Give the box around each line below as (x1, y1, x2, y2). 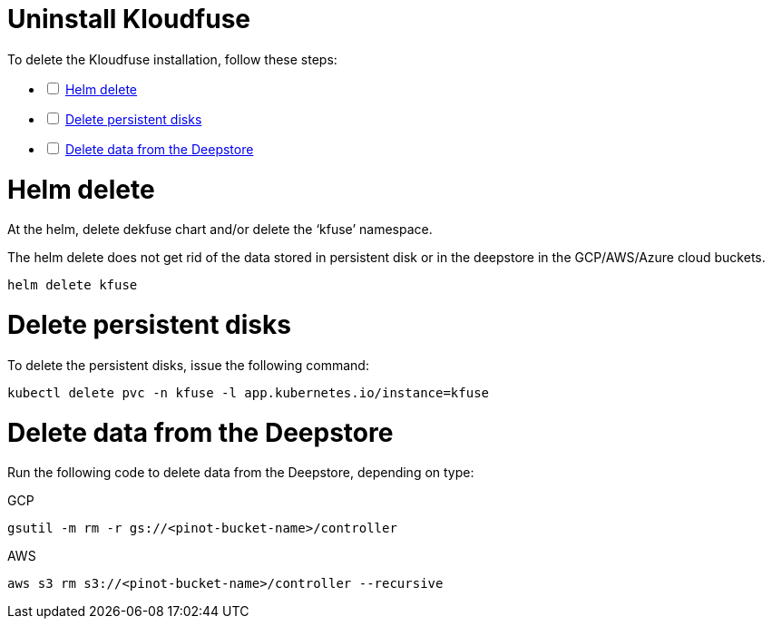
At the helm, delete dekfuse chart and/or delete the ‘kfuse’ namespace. (7, 221, 433, 238)
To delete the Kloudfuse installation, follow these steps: (7, 51, 337, 67)
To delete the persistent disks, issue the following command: (7, 357, 369, 373)
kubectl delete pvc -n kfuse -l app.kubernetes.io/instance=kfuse (7, 385, 490, 400)
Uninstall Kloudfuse (7, 4, 250, 34)
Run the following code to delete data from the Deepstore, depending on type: (7, 465, 474, 481)
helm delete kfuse (7, 278, 138, 293)
